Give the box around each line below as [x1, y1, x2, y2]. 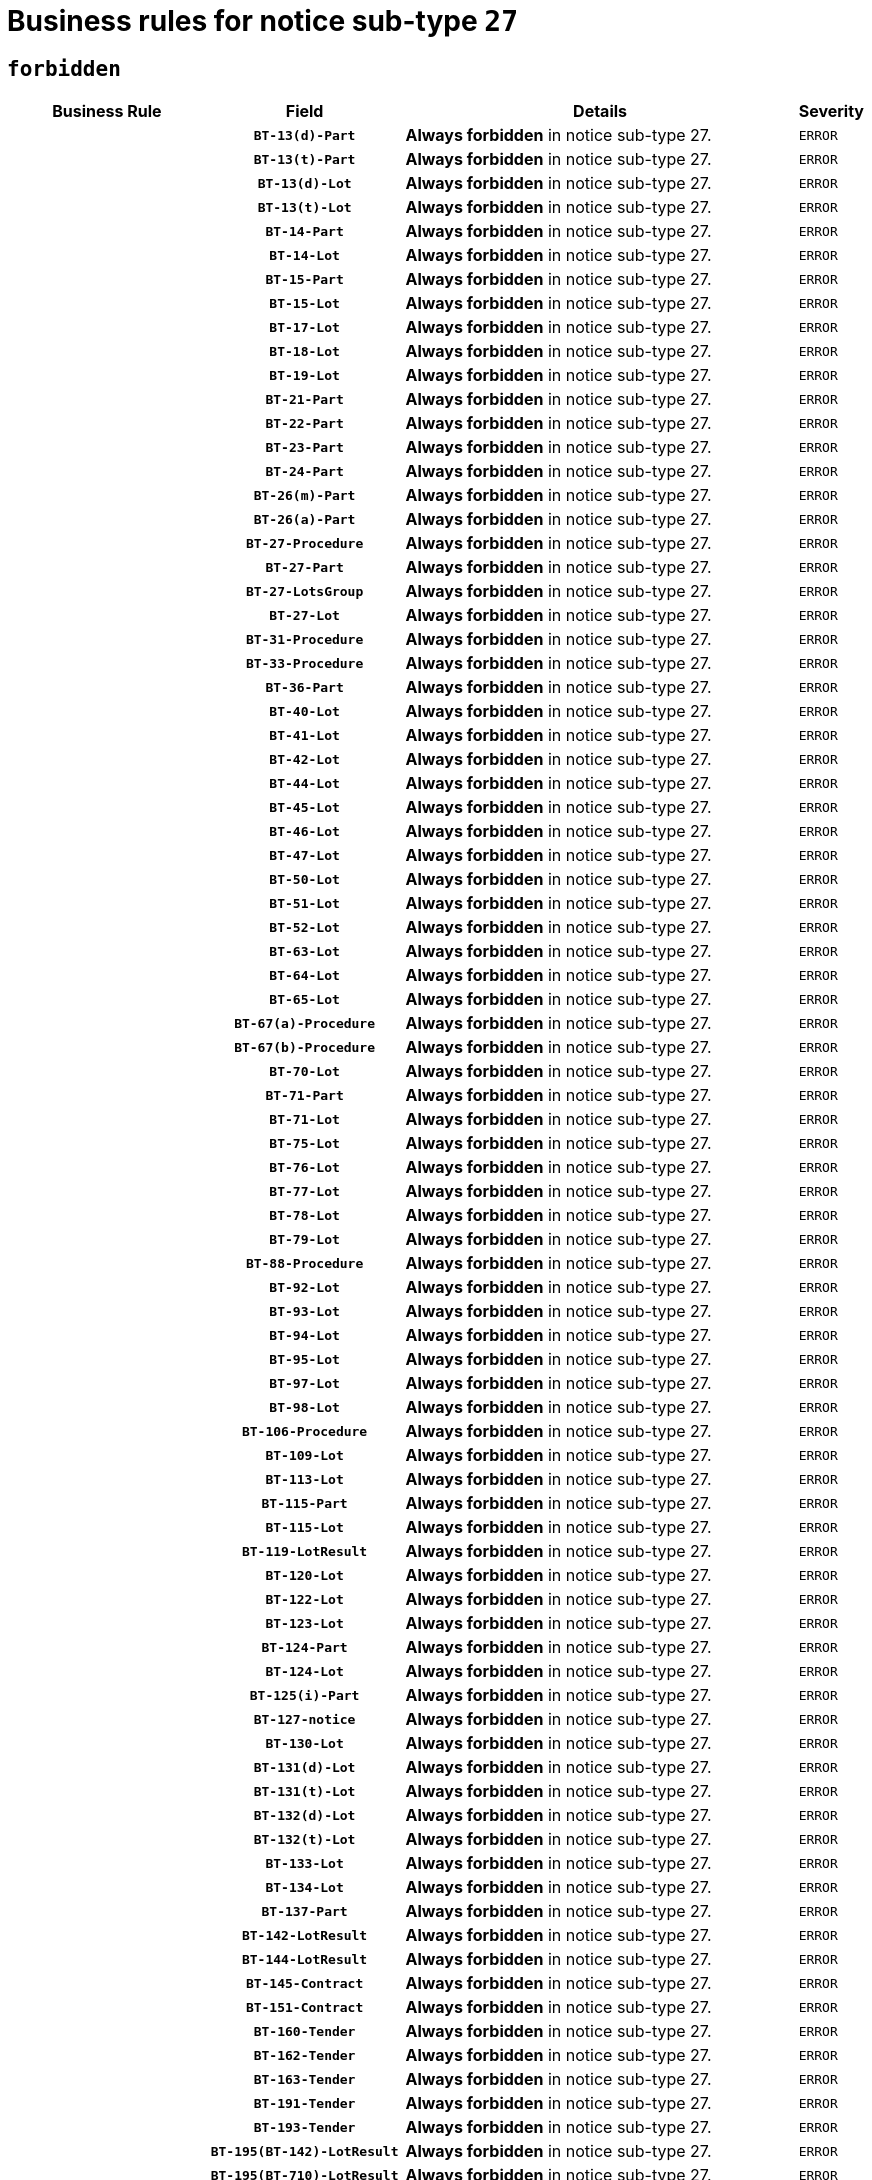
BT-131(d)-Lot [253, 1759, 356, 1775]
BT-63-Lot [269, 943, 340, 959]
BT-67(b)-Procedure [234, 1039, 376, 1055]
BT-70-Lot [269, 1063, 340, 1079]
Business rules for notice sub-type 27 [7, 4, 518, 38]
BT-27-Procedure [245, 535, 364, 551]
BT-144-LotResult [241, 1951, 368, 1967]
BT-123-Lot [265, 1615, 344, 1631]
